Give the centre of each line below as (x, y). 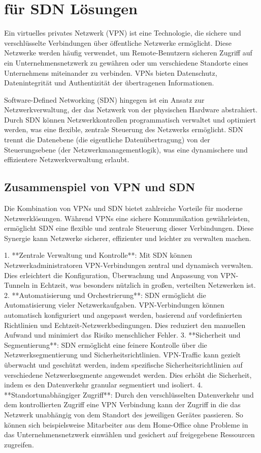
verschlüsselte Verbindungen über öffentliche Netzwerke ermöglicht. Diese (118, 42)
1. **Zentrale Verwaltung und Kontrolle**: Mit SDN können (98, 255)
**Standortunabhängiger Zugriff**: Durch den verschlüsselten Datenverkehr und (129, 394)
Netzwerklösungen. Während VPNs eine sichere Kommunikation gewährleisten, (127, 218)
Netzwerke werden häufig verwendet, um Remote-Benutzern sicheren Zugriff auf (128, 53)
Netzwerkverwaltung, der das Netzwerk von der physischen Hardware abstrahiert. (131, 110)
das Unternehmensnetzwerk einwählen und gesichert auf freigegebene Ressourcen (129, 434)
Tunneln (17, 285)
